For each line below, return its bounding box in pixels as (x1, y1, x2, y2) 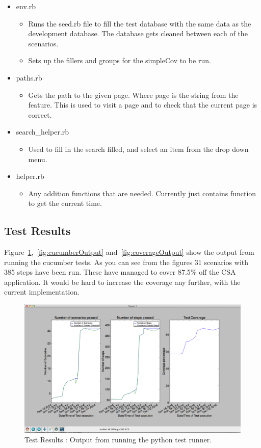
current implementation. (4, 286, 80, 297)
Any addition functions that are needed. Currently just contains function (28, 188, 256, 198)
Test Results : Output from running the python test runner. (24, 434, 212, 445)
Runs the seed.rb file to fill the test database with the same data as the (28, 18, 251, 29)
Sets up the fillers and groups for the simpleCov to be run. (28, 55, 211, 66)
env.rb (16, 1, 36, 11)
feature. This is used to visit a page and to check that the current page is (28, 99, 257, 110)
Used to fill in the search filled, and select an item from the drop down (28, 143, 249, 154)
